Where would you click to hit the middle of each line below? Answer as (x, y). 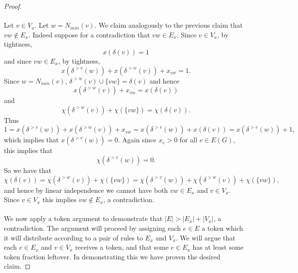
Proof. (13, 6)
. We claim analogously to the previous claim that (169, 25)
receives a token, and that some (122, 247)
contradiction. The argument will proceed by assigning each (93, 228)
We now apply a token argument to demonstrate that (83, 218)
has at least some (218, 247)
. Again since (137, 140)
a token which (222, 228)
